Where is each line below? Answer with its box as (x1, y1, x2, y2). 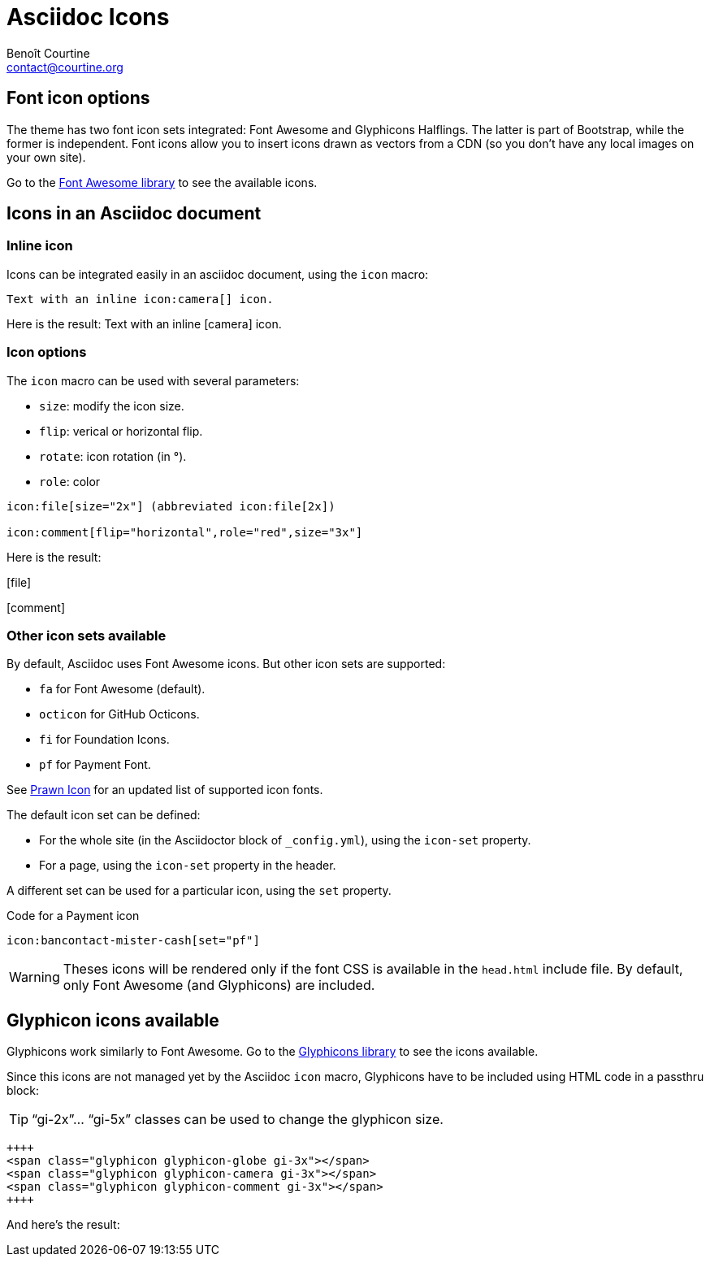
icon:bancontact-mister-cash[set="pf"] (6, 934, 260, 948)
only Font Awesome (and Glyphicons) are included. (63, 977, 375, 994)
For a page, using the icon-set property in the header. (39, 858, 336, 873)
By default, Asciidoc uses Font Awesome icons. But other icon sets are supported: (6, 657, 446, 671)
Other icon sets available (6, 627, 167, 644)
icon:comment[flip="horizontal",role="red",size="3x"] (6, 525, 363, 539)
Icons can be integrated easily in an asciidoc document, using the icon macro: (6, 267, 429, 281)
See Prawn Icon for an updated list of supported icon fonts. (6, 783, 323, 797)
